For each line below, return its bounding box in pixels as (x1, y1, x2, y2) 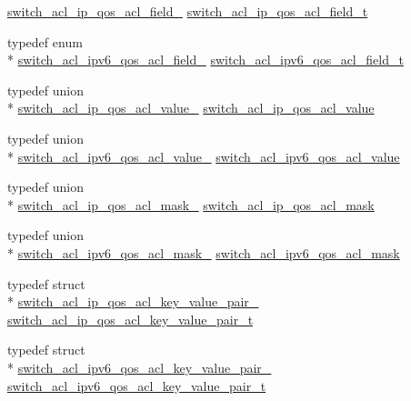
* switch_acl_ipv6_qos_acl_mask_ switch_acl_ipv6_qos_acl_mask (7, 243, 400, 262)
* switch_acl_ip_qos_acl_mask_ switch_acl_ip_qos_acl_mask (7, 195, 375, 214)
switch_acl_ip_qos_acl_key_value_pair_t (7, 309, 254, 328)
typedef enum (7, 32, 83, 51)
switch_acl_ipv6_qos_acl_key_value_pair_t (7, 376, 266, 395)
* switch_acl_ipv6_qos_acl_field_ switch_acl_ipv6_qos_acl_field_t (7, 50, 404, 69)
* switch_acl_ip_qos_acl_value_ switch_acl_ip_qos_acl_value (7, 98, 375, 117)
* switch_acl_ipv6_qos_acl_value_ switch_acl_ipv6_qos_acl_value (7, 146, 400, 165)
